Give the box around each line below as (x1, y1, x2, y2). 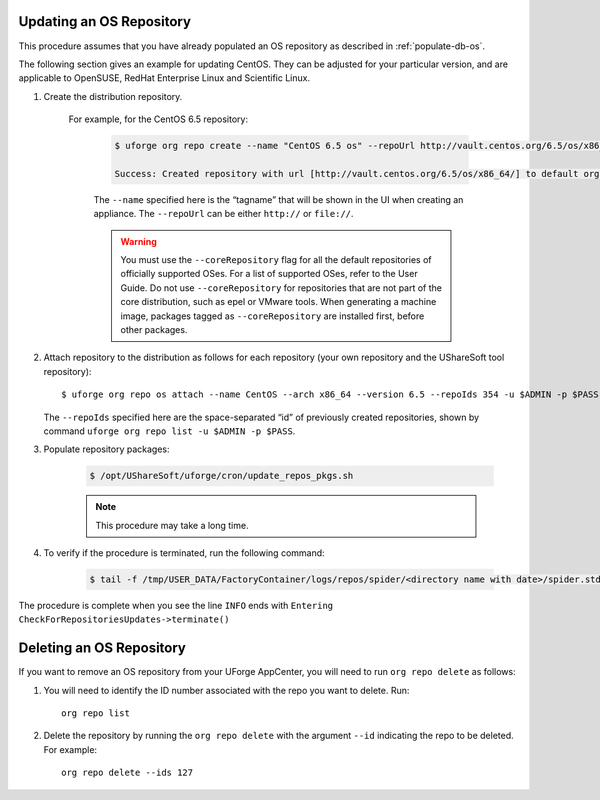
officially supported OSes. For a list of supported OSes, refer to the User (120, 268, 419, 280)
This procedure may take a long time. (95, 519, 249, 531)
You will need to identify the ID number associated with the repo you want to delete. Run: (43, 684, 410, 696)
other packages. (120, 323, 188, 335)
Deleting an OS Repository (18, 640, 187, 657)
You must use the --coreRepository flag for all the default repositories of (120, 254, 432, 265)
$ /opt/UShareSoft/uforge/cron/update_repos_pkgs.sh (89, 470, 354, 482)
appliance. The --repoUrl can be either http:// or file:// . (93, 208, 354, 220)
